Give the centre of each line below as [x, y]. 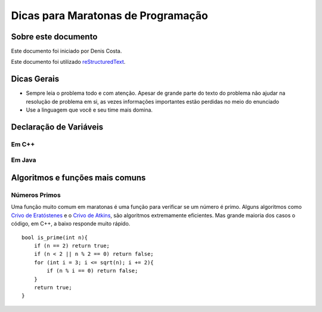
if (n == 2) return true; [72, 245]
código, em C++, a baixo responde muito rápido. [71, 224]
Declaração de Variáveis [57, 127]
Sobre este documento [54, 37]
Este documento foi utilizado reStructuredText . [68, 62]
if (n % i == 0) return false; [92, 271]
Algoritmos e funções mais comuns [78, 178]
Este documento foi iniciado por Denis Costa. [66, 51]
